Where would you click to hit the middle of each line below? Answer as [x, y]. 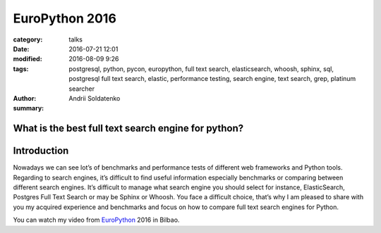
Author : [25, 98]
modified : [28, 59]
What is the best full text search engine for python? [128, 128]
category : [28, 39]
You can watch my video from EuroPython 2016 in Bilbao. [96, 220]
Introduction [41, 151]
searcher [82, 89]
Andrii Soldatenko [95, 98]
